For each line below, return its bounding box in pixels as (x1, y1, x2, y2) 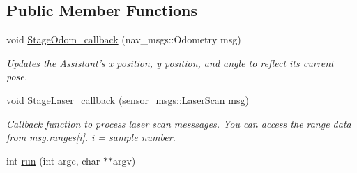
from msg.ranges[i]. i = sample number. (6, 130, 176, 144)
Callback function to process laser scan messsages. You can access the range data (6, 116, 351, 130)
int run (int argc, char (6, 153, 100, 167)
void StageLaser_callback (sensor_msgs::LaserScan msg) (6, 92, 249, 107)
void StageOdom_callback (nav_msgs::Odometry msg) (6, 32, 241, 47)
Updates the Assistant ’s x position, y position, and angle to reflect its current (6, 55, 334, 70)
